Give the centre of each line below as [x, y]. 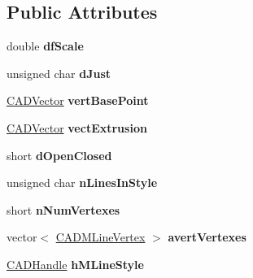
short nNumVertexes [63, 209]
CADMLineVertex [100, 237]
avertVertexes [207, 237]
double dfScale [45, 46]
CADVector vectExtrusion [77, 127]
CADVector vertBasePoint [78, 100]
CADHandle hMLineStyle [75, 264]
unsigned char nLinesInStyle [82, 182]
